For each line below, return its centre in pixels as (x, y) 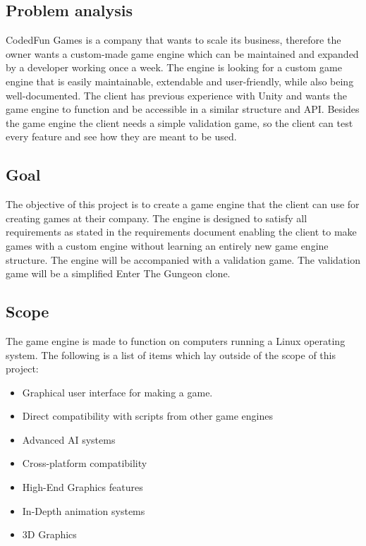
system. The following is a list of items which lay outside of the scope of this (171, 354)
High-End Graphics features (83, 487)
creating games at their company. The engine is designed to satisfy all (157, 218)
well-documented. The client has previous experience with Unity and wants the (177, 95)
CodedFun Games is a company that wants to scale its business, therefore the (173, 40)
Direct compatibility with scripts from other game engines (148, 416)
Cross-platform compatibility (85, 463)
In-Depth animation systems (84, 510)
